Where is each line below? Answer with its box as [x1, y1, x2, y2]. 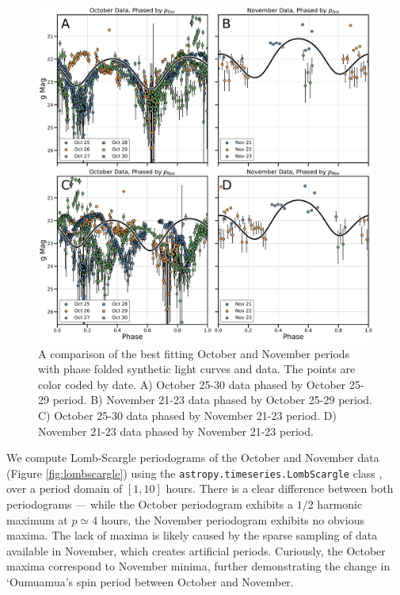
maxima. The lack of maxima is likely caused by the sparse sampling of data [6, 527, 378, 544]
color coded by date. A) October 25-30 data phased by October [38, 376, 346, 392]
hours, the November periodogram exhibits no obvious [101, 511, 364, 528]
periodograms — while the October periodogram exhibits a [6, 496, 294, 512]
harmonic [317, 496, 363, 512]
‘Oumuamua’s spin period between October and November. [6, 573, 294, 589]
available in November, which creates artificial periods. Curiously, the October [6, 542, 386, 559]
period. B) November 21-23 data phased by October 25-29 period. [52, 391, 372, 408]
